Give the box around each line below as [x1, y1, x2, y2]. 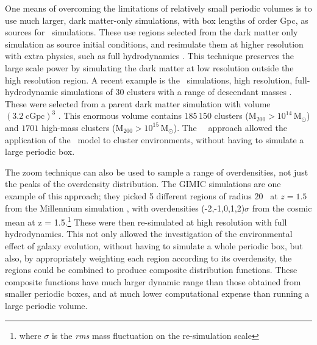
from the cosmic [252, 201, 312, 214]
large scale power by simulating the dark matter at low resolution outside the [5, 61, 294, 74]
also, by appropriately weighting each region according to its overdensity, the [5, 251, 292, 264]
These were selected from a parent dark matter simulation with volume [5, 97, 271, 110]
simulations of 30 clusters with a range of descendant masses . [60, 85, 292, 98]
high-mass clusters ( [41, 121, 116, 133]
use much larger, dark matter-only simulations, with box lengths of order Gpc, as [5, 13, 308, 26]
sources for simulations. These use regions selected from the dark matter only [5, 26, 298, 38]
